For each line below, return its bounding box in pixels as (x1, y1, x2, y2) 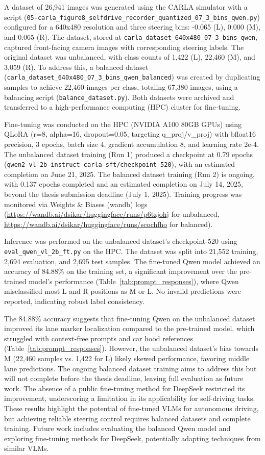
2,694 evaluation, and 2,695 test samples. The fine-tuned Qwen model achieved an (4, 256, 260, 266)
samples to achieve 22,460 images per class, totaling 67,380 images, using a (4, 81, 238, 92)
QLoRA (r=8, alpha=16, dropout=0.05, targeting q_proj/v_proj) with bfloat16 (4, 129, 256, 139)
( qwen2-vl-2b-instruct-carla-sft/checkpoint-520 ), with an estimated (4, 159, 235, 169)
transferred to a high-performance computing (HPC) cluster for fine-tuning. (4, 102, 241, 112)
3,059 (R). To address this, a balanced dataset (4, 61, 149, 72)
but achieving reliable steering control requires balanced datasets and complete (4, 413, 251, 423)
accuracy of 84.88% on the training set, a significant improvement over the (4, 266, 237, 276)
